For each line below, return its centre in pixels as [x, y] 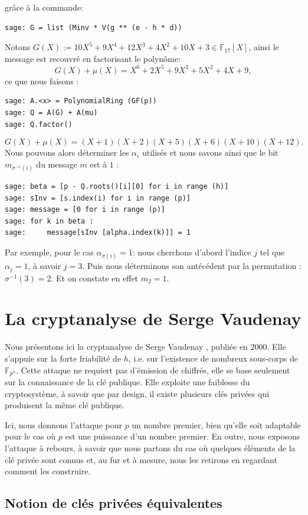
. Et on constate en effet [95, 278]
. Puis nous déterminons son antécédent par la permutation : [192, 266]
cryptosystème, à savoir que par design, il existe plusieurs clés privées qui [137, 393]
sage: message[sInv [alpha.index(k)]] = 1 [98, 233]
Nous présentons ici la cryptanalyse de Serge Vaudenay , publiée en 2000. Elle [145, 347]
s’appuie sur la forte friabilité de [63, 358]
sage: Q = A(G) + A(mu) [51, 113]
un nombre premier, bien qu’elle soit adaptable [216, 424]
